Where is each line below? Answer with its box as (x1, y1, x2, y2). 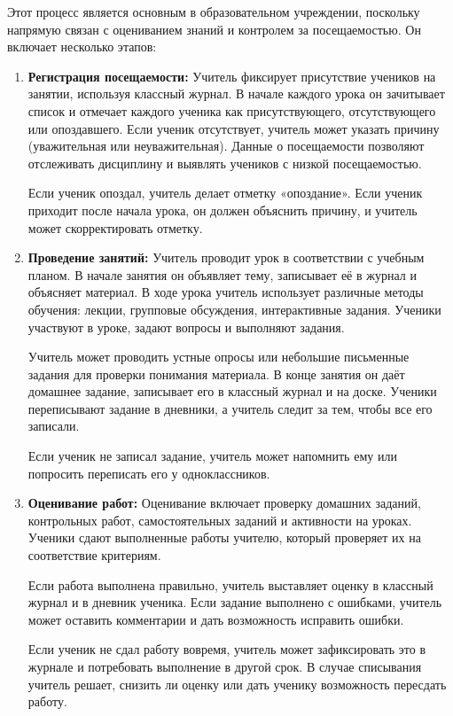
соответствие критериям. (27, 546, 161, 564)
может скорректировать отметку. (27, 218, 203, 237)
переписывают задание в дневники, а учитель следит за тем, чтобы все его (27, 399, 433, 417)
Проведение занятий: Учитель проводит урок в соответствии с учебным (27, 248, 425, 267)
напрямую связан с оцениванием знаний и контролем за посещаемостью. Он (7, 19, 421, 38)
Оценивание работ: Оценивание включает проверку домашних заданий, (27, 494, 421, 512)
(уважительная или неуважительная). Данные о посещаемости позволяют (27, 136, 425, 155)
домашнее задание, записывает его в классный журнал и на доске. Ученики (27, 382, 437, 401)
